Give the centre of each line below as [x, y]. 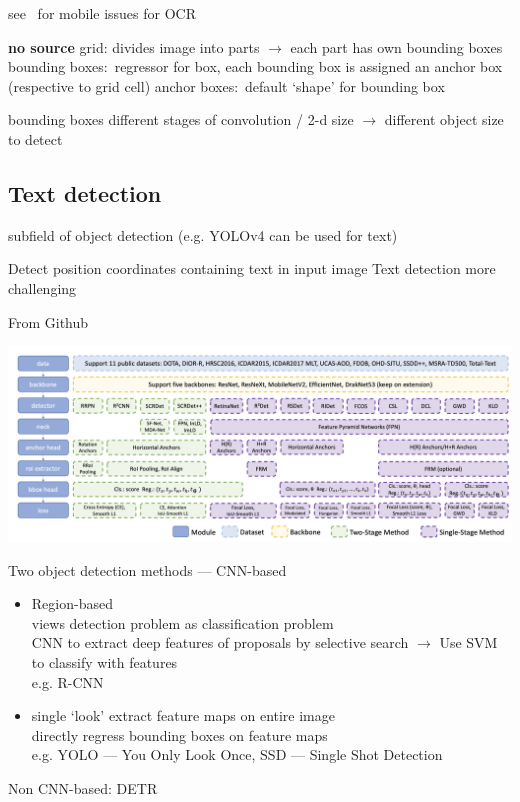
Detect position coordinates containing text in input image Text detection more [252, 268]
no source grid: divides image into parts [134, 46]
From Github [48, 321]
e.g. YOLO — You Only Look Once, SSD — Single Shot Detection [237, 754]
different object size [444, 119]
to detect [35, 138]
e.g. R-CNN [67, 681]
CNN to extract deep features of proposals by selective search [220, 642]
